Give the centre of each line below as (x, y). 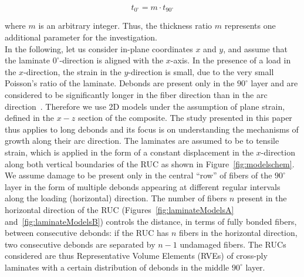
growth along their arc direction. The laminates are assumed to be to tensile (142, 141)
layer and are (274, 83)
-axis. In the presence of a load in (231, 60)
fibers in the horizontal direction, (238, 233)
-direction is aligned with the (112, 60)
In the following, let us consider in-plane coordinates (99, 48)
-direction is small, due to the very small (201, 71)
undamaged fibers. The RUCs (233, 244)
